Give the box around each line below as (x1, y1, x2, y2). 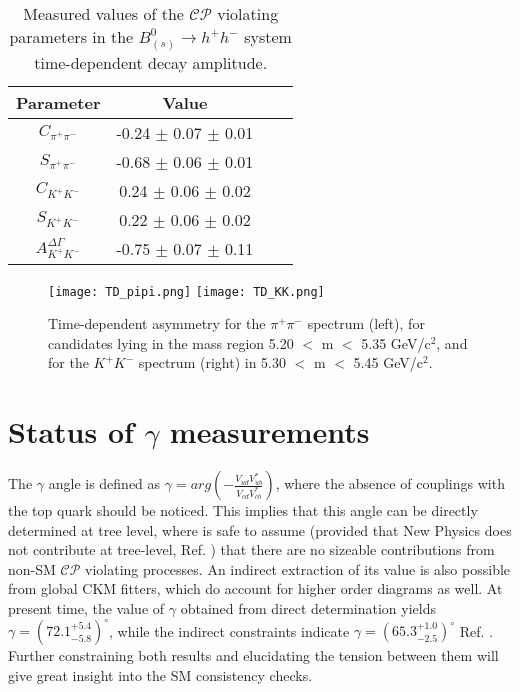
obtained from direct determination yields (180, 598, 436, 619)
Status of (8, 411, 134, 452)
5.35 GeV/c (361, 332, 431, 353)
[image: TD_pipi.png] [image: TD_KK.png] (48, 284, 325, 299)
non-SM (8, 558, 56, 579)
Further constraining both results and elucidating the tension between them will (8, 645, 499, 666)
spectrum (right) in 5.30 (138, 352, 286, 373)
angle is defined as (48, 473, 161, 494)
